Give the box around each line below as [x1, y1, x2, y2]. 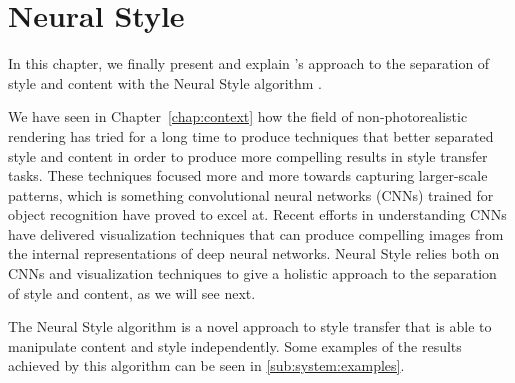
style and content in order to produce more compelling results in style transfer [8, 145, 488, 166]
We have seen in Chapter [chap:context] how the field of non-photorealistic [8, 106, 468, 127]
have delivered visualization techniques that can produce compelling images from [8, 223, 504, 244]
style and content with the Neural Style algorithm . [8, 72, 323, 93]
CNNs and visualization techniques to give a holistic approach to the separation [8, 263, 497, 284]
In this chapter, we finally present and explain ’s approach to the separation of [8, 53, 490, 74]
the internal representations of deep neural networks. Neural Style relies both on [8, 243, 500, 264]
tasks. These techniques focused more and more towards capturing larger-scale [8, 165, 488, 186]
